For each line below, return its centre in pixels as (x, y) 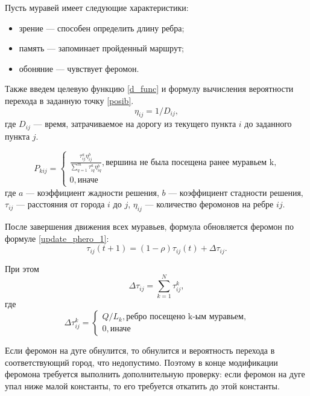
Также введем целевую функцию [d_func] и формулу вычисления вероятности (149, 89)
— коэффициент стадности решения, (236, 192)
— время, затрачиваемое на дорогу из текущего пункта (135, 124)
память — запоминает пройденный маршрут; (101, 48)
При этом (22, 268)
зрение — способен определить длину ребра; (102, 28)
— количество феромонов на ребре (209, 204)
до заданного (268, 124)
